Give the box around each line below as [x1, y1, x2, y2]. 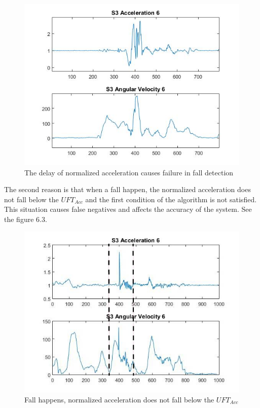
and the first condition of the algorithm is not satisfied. [85, 194, 257, 204]
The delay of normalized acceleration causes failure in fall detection [24, 167, 234, 177]
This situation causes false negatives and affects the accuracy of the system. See [4, 204, 252, 214]
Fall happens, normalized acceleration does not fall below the [24, 394, 214, 404]
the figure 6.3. [4, 213, 47, 224]
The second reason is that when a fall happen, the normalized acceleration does [4, 184, 251, 195]
